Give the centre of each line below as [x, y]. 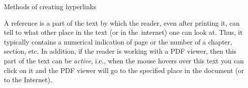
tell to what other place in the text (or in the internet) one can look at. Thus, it [123, 32]
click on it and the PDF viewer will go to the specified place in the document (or [124, 70]
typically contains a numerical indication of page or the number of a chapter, [118, 41]
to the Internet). [28, 80]
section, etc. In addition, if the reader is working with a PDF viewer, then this [120, 51]
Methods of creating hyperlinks [50, 6]
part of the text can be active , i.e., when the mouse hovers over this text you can [124, 60]
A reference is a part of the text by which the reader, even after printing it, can [122, 22]
